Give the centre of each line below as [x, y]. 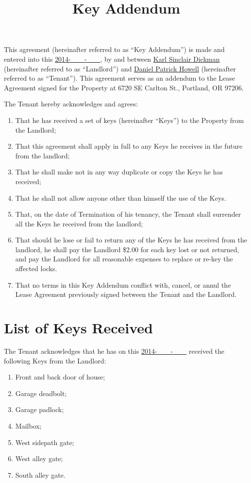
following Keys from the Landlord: [55, 360]
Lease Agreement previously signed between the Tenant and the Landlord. [126, 294]
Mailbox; [28, 425]
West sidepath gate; [45, 442]
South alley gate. [40, 474]
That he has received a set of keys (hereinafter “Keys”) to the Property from [130, 120]
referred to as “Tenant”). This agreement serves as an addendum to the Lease [119, 78]
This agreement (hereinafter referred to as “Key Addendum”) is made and [114, 49]
